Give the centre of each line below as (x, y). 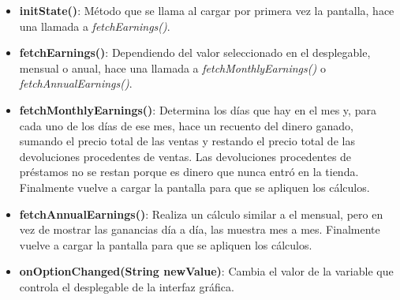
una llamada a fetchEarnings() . (95, 26)
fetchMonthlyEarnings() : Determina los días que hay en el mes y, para (198, 109)
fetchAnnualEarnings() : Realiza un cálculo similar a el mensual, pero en (201, 214)
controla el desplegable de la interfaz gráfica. (127, 286)
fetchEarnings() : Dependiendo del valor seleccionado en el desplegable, (195, 52)
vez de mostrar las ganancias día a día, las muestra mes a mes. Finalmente (200, 229)
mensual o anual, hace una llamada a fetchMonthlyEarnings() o (172, 67)
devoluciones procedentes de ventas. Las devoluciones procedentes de (185, 156)
